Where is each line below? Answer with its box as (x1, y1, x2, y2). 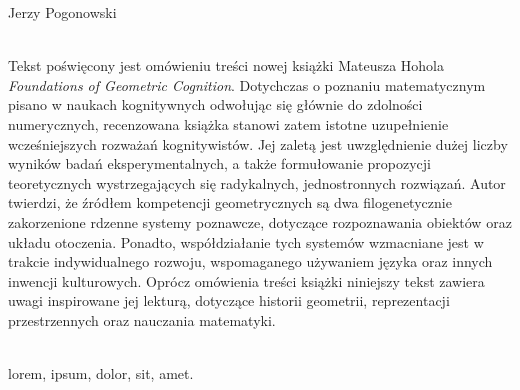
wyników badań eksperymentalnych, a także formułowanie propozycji (8, 153, 431, 174)
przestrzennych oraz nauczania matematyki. (8, 309, 276, 330)
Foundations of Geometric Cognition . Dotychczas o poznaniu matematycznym (8, 74, 486, 95)
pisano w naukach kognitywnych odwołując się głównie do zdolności (8, 94, 423, 115)
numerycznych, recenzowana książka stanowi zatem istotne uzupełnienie (8, 113, 449, 134)
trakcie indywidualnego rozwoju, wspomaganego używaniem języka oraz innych (8, 251, 493, 272)
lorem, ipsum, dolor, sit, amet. (8, 363, 194, 384)
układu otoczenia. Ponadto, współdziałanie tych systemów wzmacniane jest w (8, 231, 484, 252)
